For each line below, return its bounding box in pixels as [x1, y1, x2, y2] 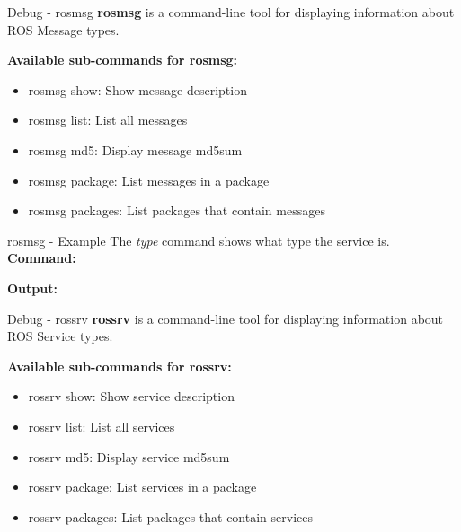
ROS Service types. [7, 327, 113, 345]
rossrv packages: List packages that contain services [28, 507, 313, 526]
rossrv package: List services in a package [28, 477, 257, 496]
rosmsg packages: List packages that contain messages [28, 201, 325, 220]
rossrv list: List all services [28, 416, 175, 435]
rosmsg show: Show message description [28, 80, 247, 99]
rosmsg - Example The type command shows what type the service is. [7, 231, 390, 249]
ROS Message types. [7, 20, 120, 39]
